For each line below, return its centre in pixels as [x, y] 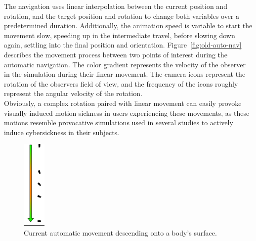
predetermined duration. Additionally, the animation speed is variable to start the [128, 25]
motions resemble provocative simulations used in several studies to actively [119, 122]
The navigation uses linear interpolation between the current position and [116, 6]
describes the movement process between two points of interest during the [116, 54]
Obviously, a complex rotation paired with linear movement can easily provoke [123, 103]
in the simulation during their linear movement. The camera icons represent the [125, 74]
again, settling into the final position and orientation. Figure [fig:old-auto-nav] [123, 45]
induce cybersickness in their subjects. [62, 132]
